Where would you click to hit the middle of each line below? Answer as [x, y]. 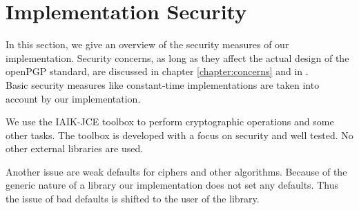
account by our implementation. [73, 98]
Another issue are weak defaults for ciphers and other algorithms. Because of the [176, 171]
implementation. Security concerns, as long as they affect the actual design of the [177, 57]
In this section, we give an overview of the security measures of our [147, 44]
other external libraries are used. [75, 148]
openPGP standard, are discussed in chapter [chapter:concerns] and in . [157, 71]
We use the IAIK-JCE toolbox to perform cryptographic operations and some [170, 122]
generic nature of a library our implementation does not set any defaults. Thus [172, 185]
